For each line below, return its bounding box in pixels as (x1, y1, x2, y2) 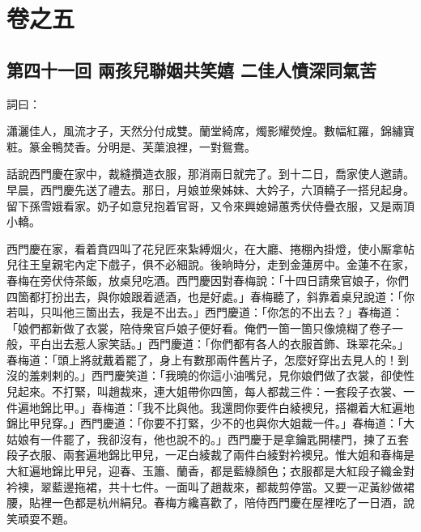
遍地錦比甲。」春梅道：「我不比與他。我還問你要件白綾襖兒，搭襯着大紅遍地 (17, 398, 415, 415)
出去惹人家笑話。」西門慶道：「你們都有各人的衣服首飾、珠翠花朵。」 (51, 335, 409, 352)
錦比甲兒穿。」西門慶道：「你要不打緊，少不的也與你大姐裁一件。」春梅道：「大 (6, 415, 415, 432)
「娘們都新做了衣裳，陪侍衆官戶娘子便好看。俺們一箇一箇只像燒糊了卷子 (6, 319, 392, 336)
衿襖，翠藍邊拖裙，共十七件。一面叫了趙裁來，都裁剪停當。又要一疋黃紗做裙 (6, 478, 415, 495)
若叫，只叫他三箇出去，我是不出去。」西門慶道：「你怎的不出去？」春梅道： (6, 304, 403, 321)
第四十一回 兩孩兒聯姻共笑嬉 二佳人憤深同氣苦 (6, 57, 377, 82)
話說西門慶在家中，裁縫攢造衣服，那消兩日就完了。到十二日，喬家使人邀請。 (6, 165, 415, 182)
